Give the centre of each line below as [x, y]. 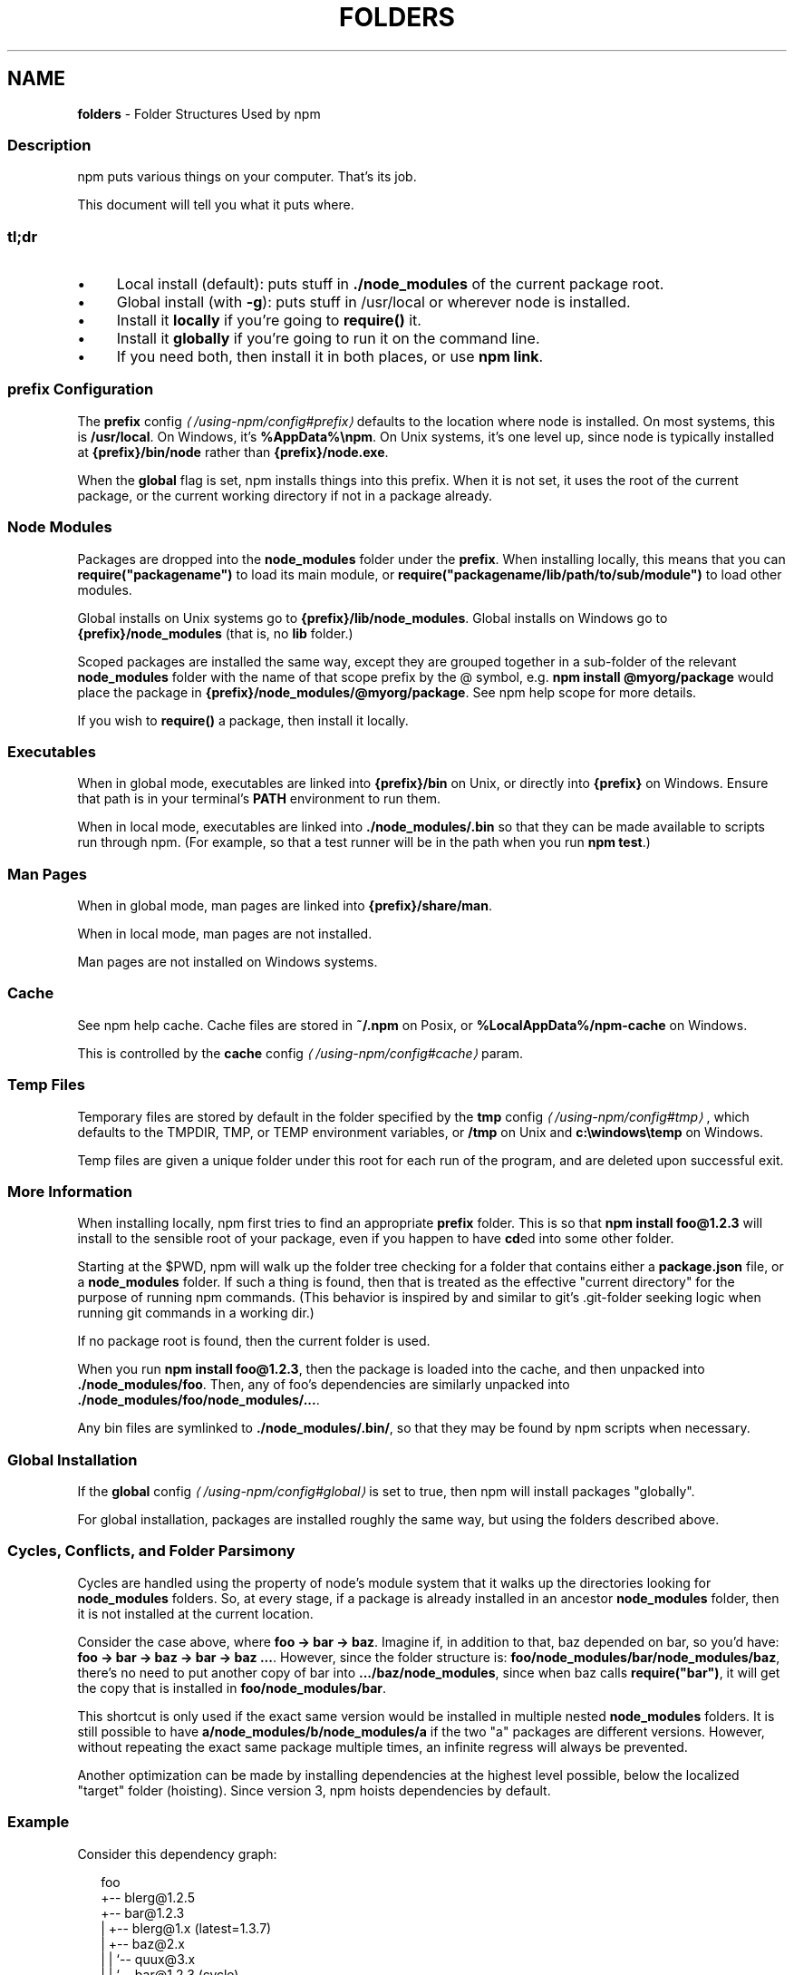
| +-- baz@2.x [143, 1943]
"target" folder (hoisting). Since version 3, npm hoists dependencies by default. [314, 1790]
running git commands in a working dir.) [196, 1313]
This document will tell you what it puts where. [216, 205]
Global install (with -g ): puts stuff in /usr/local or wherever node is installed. [373, 302]
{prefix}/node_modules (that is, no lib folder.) [215, 633]
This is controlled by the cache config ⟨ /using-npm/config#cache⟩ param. [300, 1053]
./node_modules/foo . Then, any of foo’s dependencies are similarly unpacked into [324, 1385]
